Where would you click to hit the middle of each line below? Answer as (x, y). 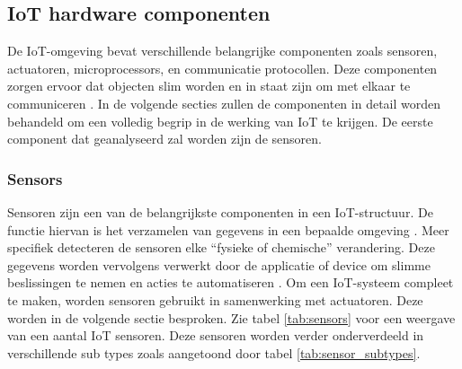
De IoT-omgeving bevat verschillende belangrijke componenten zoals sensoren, (222, 51)
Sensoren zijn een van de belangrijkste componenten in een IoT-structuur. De (220, 211)
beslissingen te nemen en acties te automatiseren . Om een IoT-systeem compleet (231, 282)
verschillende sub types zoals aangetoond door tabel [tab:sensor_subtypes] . (214, 352)
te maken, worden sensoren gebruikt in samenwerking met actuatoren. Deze (215, 299)
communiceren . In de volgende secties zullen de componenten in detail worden (224, 103)
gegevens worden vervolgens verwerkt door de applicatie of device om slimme (219, 264)
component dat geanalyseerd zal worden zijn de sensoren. (164, 139)
